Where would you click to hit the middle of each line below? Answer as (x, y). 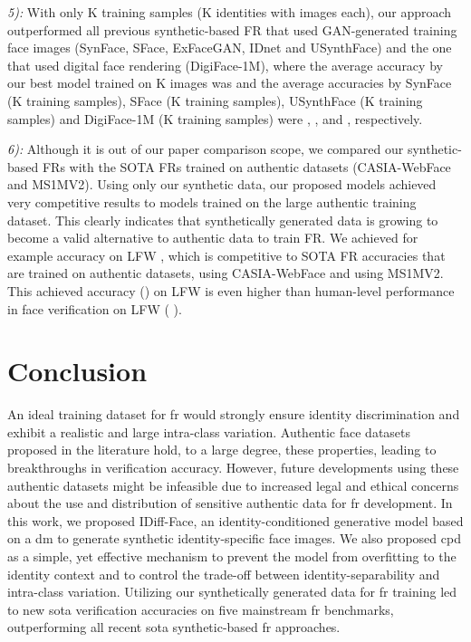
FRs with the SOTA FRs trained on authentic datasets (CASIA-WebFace (246, 166)
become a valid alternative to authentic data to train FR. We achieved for (213, 238)
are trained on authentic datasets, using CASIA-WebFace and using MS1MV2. (226, 273)
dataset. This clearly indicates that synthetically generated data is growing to (223, 220)
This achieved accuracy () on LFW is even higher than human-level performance (231, 290)
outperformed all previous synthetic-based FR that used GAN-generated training (232, 29)
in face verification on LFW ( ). (95, 308)
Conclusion (77, 371)
